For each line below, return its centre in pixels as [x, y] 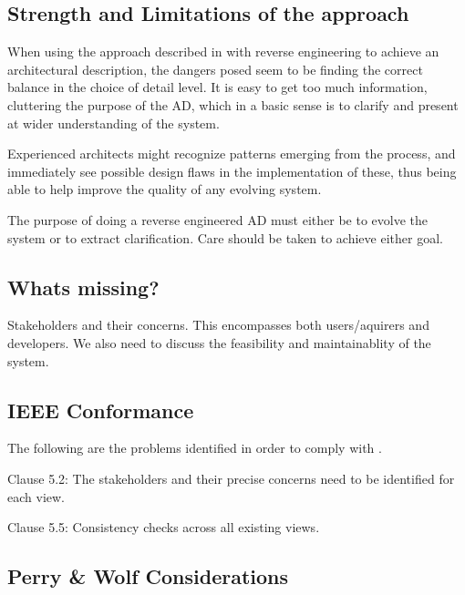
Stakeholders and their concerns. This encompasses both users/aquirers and [218, 325]
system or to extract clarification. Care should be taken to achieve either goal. [225, 237]
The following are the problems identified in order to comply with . [195, 448]
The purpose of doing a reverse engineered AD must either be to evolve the [218, 219]
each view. [36, 496]
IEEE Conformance [101, 410]
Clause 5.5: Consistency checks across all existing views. [164, 527]
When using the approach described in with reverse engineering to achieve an [223, 51]
